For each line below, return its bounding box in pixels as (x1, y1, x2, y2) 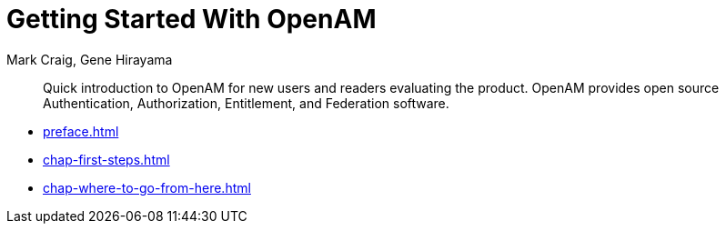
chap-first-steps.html (43, 151, 170, 167)
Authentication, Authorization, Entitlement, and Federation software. (43, 95, 449, 111)
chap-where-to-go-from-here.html (43, 179, 251, 196)
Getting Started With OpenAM (6, 4, 377, 35)
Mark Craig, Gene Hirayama (6, 51, 173, 67)
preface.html (43, 123, 119, 139)
